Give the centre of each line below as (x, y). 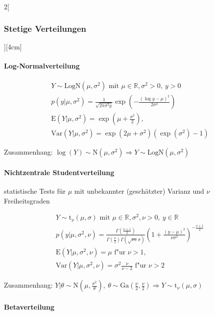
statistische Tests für (35, 191)
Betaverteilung (29, 306)
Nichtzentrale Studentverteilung (59, 172)
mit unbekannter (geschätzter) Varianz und (139, 191)
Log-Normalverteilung (42, 66)
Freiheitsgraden (27, 200)
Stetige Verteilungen (45, 28)
